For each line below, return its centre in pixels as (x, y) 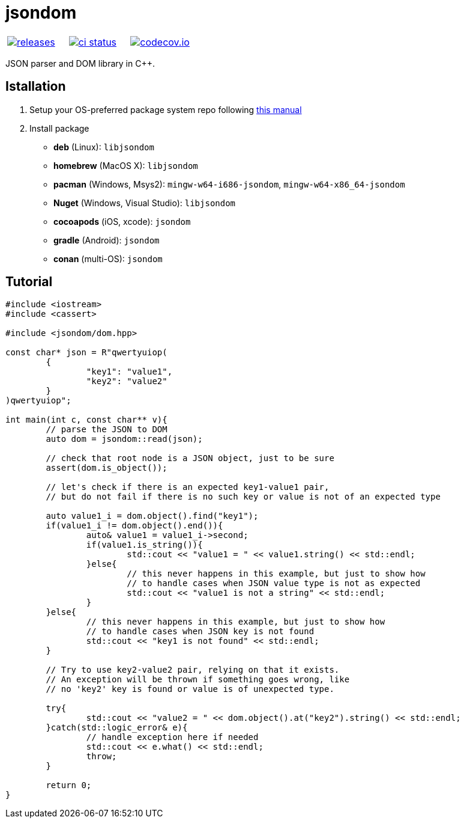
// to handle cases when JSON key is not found (200, 632)
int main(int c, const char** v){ (86, 420)
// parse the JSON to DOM (107, 430)
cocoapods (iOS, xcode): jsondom (122, 221)
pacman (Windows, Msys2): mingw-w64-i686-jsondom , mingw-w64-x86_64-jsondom (229, 184)
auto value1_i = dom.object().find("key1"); (152, 516)
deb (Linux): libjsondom (104, 147)
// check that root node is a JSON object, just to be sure (190, 458)
